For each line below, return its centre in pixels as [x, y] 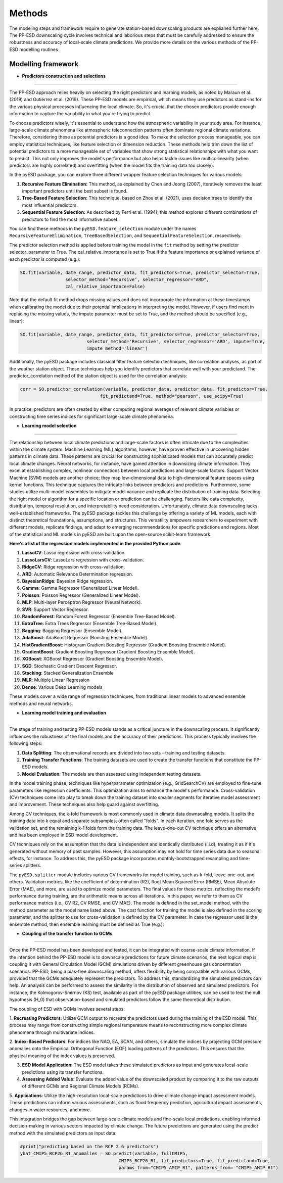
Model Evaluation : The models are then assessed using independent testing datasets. [112, 774]
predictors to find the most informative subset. [70, 219]
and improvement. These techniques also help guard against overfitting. [84, 805]
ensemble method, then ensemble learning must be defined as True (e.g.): [87, 924]
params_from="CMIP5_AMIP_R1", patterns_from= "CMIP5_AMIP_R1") [199, 1168]
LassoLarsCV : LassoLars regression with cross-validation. [83, 560]
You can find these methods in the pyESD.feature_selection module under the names [103, 229]
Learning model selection [49, 426]
